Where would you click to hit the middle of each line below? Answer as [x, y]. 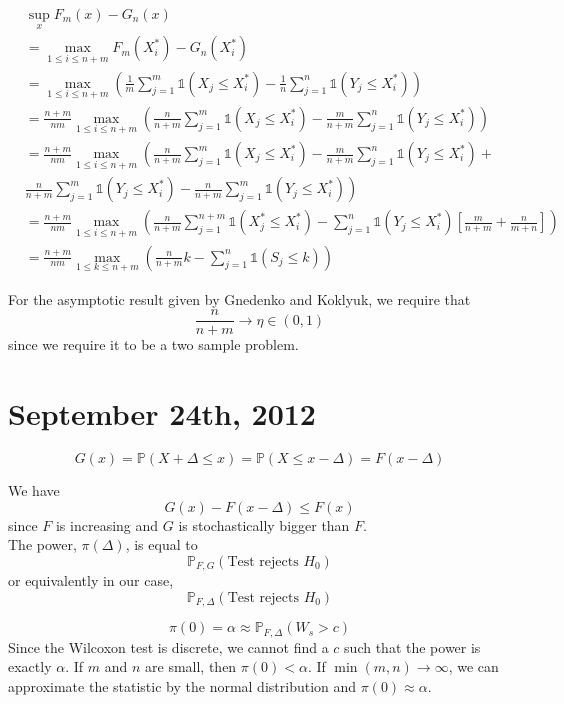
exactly [30, 666]
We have [34, 490]
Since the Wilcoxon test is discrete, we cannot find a [168, 646]
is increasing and [107, 524]
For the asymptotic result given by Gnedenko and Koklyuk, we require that [239, 298]
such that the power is [412, 646]
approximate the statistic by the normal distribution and [182, 686]
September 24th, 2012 [162, 413]
